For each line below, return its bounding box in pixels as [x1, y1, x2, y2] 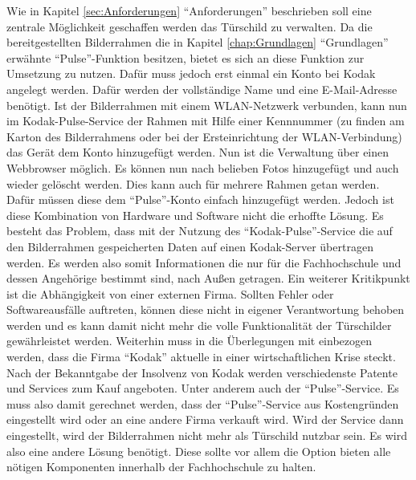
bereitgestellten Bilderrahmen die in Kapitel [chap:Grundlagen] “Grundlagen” [6, 34, 389, 51]
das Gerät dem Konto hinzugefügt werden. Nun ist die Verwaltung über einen [6, 144, 389, 161]
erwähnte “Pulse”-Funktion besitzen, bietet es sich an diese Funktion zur [6, 49, 365, 66]
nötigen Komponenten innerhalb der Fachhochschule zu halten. [6, 458, 316, 475]
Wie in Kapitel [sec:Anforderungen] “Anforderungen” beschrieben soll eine [6, 2, 372, 18]
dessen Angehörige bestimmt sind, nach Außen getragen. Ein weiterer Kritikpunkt [6, 270, 410, 287]
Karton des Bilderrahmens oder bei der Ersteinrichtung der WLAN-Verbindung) [6, 128, 402, 144]
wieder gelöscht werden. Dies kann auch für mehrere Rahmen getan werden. [6, 175, 380, 192]
